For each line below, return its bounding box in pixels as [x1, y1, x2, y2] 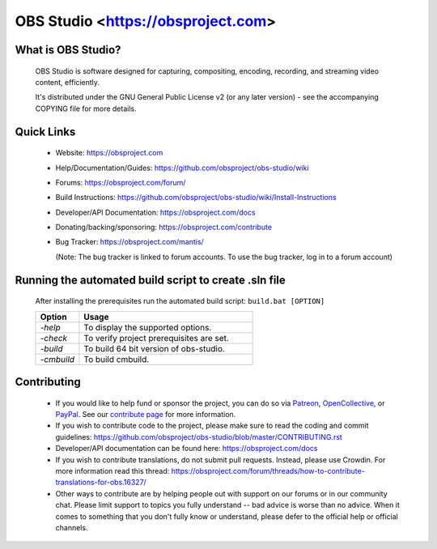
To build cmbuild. [83, 353, 150, 364]
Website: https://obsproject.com [55, 148, 163, 158]
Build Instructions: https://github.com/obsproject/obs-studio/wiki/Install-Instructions [55, 193, 337, 202]
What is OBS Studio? [15, 43, 121, 57]
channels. [55, 522, 88, 532]
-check [40, 332, 68, 343]
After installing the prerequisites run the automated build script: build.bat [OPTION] [35, 296, 325, 306]
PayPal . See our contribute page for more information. [55, 410, 236, 419]
